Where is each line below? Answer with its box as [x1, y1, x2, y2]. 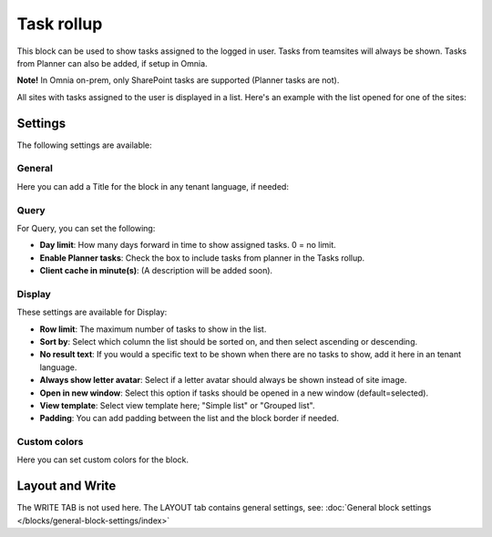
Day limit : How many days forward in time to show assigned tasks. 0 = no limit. [39, 240, 336, 251]
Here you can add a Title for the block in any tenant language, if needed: [16, 181, 289, 191]
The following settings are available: [16, 139, 152, 150]
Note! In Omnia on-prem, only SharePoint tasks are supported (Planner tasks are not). [16, 75, 340, 86]
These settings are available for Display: [16, 306, 168, 318]
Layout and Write [16, 479, 117, 494]
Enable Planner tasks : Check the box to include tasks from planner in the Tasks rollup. [39, 252, 365, 263]
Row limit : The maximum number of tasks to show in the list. [39, 324, 267, 335]
